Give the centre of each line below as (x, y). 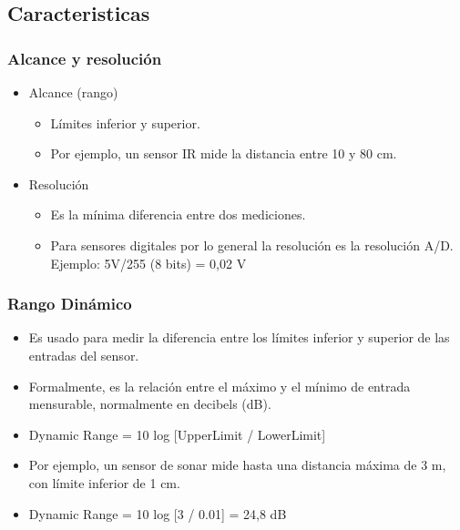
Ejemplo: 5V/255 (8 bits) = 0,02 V (148, 263)
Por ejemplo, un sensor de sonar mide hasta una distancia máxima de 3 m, (237, 465)
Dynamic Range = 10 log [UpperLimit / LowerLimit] (177, 434)
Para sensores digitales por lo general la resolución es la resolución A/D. (252, 245)
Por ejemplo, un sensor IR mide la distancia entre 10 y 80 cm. (224, 153)
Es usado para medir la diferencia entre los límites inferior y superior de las (239, 337)
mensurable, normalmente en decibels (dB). (150, 404)
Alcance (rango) (73, 92)
